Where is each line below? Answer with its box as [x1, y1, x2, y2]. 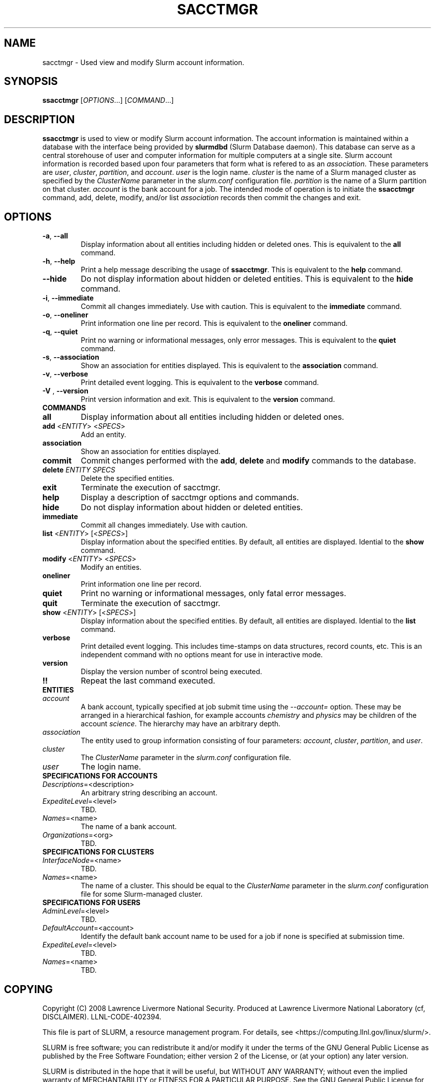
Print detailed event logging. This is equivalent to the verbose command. [80, 378, 319, 387]
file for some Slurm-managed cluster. [80, 890, 203, 899]
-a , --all [42, 232, 68, 240]
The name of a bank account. [80, 822, 177, 831]
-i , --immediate [42, 294, 94, 303]
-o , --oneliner [42, 310, 88, 319]
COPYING [4, 983, 53, 996]
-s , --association [42, 353, 99, 362]
